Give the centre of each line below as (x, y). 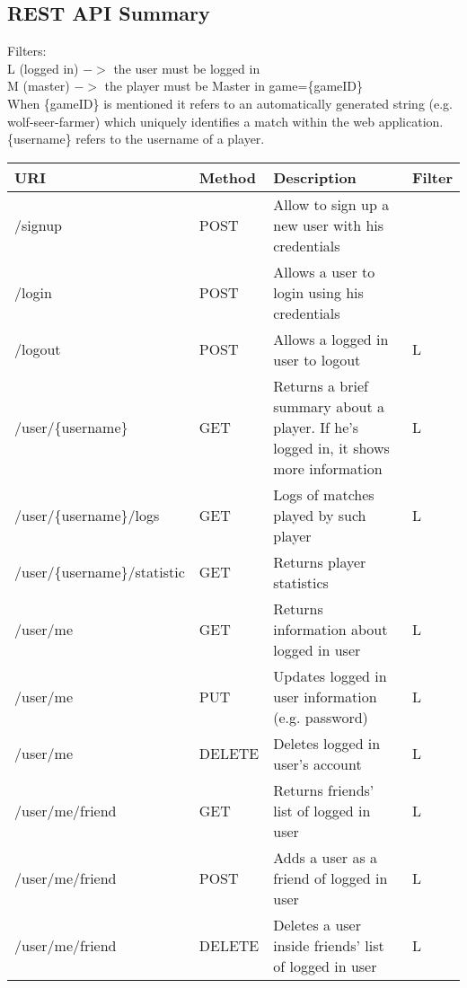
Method (227, 177)
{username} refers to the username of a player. (136, 139)
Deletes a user (317, 924)
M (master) (39, 86)
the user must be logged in (187, 68)
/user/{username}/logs (87, 515)
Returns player (320, 561)
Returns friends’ (324, 790)
